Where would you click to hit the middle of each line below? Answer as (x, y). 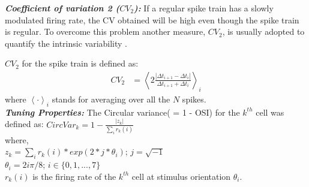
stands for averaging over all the (111, 99)
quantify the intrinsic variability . (66, 43)
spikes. (194, 99)
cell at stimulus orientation (181, 176)
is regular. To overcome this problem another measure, (105, 31)
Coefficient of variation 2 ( (62, 8)
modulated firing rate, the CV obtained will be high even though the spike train (152, 19)
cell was (270, 112)
